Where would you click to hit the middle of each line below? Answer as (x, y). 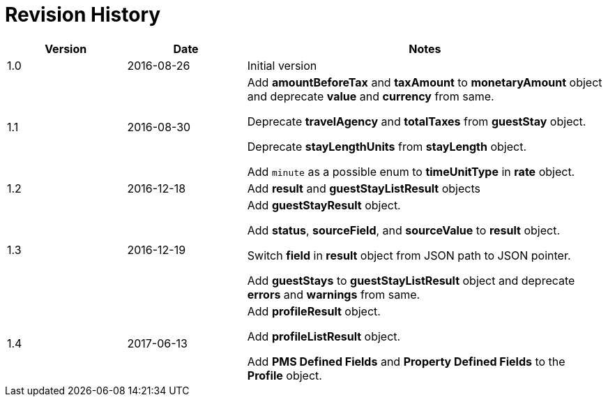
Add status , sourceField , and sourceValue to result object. (404, 230)
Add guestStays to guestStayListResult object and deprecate (411, 280)
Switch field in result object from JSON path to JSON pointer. (409, 255)
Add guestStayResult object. (324, 205)
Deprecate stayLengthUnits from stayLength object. (387, 146)
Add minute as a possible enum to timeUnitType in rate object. (411, 171)
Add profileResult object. (314, 311)
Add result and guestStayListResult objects (364, 188)
